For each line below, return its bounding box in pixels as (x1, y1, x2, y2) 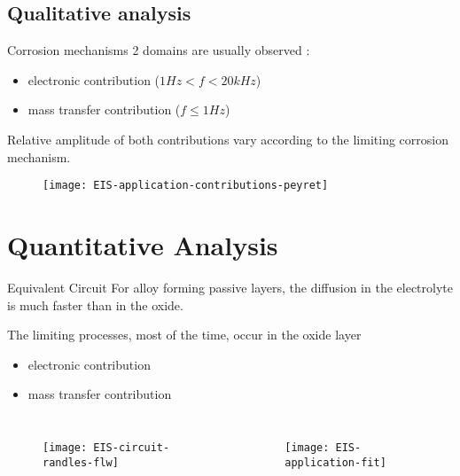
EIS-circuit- (93, 441, 170, 454)
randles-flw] (43, 456, 119, 469)
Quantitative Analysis (7, 227, 278, 263)
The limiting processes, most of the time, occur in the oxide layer (7, 325, 362, 344)
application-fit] (285, 456, 386, 469)
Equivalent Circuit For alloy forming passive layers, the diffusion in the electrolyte (7, 277, 453, 296)
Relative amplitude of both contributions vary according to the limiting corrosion (7, 129, 448, 148)
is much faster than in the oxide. (7, 295, 183, 314)
